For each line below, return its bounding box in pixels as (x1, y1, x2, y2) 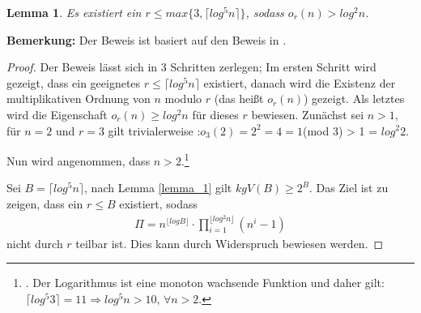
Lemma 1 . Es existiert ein (6, 4, 142, 20)
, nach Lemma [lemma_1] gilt (84, 179, 232, 196)
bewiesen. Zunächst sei (251, 105, 364, 122)
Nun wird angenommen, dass (6, 152, 151, 169)
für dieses (192, 105, 239, 122)
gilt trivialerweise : (108, 122, 201, 139)
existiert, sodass (119, 195, 198, 212)
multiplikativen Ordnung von (6, 90, 151, 107)
